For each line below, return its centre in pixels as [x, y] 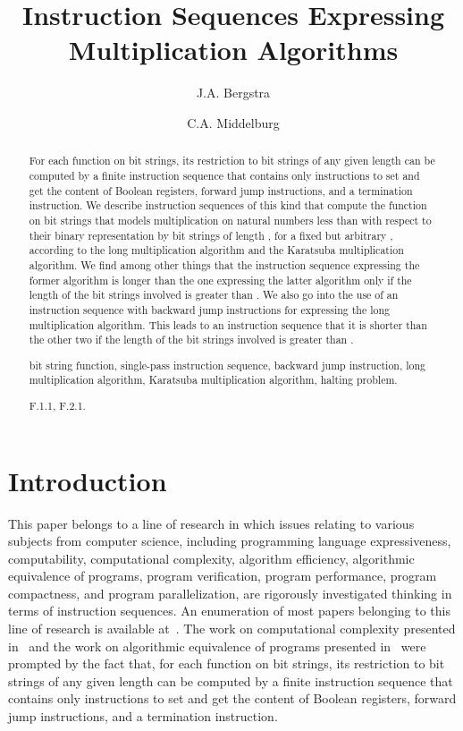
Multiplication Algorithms [233, 50]
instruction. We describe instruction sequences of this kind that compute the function [228, 205]
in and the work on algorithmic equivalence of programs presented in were [217, 646]
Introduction [88, 480]
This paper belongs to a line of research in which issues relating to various [211, 523]
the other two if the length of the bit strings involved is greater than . [191, 340]
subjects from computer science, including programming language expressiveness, [230, 541]
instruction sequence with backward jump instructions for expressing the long [210, 309]
